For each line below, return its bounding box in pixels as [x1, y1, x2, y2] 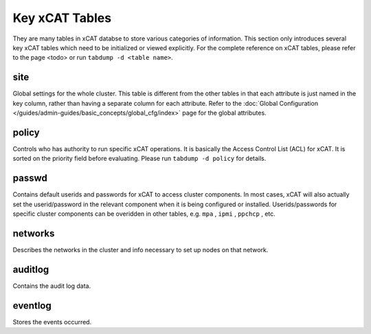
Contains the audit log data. [12, 282, 91, 290]
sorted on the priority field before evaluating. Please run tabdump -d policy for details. [12, 155, 267, 163]
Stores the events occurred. [12, 318, 92, 326]
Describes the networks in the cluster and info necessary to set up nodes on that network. [12, 245, 269, 254]
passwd [12, 172, 47, 184]
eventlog [12, 300, 52, 311]
